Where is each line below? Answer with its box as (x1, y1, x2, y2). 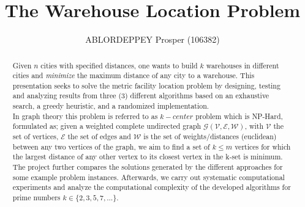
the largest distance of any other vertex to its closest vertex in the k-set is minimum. (12, 151, 283, 162)
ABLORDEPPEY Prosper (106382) (85, 33, 220, 46)
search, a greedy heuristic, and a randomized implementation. (12, 101, 209, 111)
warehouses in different (206, 60, 279, 70)
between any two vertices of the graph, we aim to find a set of (12, 141, 210, 151)
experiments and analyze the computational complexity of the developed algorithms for (12, 182, 291, 192)
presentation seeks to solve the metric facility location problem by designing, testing (12, 80, 281, 90)
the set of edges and (67, 131, 131, 142)
